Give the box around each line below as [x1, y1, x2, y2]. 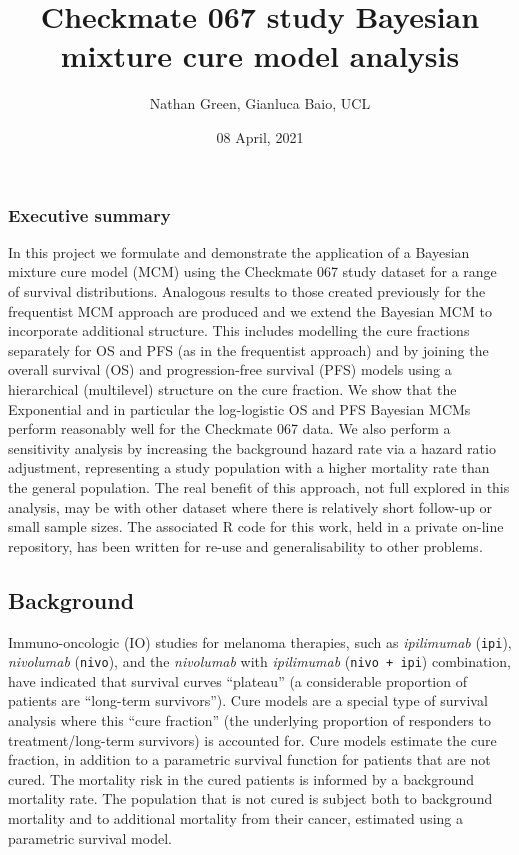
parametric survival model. [8, 827, 172, 848]
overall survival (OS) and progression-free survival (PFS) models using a [8, 359, 452, 380]
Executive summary [8, 202, 171, 227]
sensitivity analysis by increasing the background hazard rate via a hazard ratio [8, 437, 496, 458]
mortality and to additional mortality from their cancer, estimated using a [8, 807, 463, 828]
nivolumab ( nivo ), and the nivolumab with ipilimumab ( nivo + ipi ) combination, [8, 651, 511, 672]
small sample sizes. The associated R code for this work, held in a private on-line [8, 516, 504, 537]
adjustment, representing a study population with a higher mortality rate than [8, 457, 490, 478]
